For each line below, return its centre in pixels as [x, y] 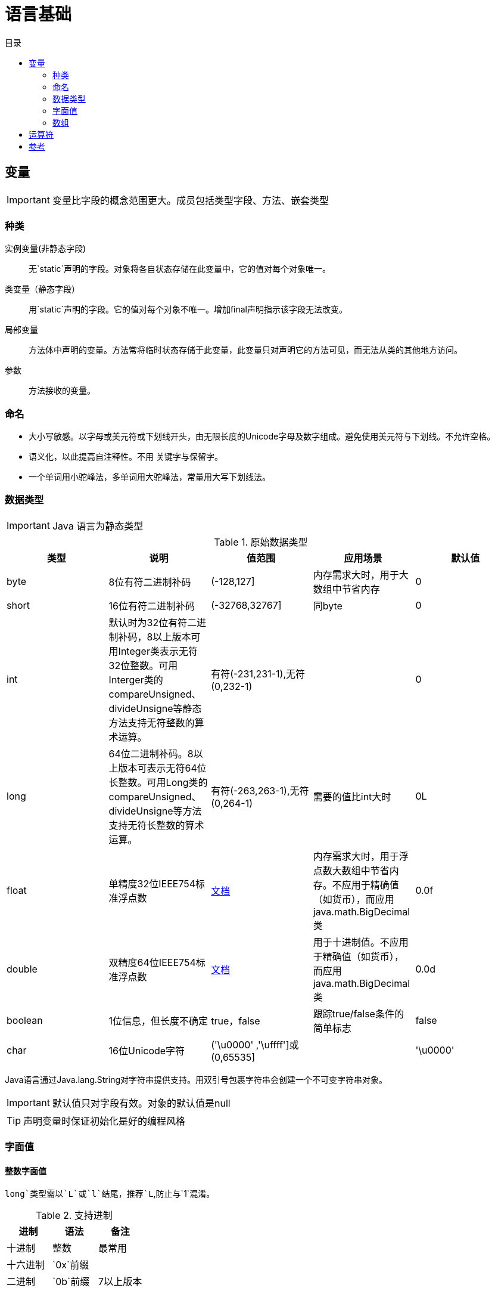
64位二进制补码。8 [151, 753]
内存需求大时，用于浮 [361, 856]
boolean [25, 1020]
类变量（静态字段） [42, 289]
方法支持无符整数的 [152, 722]
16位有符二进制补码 [152, 606]
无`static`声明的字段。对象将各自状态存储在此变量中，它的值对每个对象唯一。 [180, 269]
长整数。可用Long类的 [158, 782]
